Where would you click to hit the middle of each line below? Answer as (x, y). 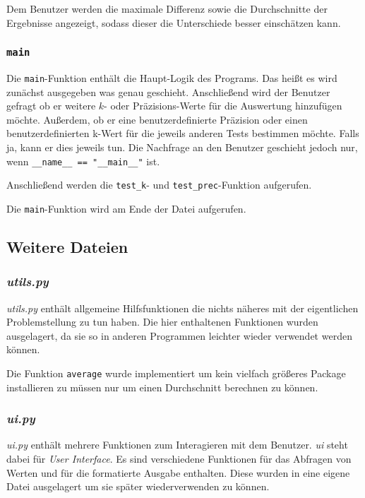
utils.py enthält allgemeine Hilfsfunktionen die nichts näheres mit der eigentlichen (182, 308)
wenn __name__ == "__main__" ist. (83, 161)
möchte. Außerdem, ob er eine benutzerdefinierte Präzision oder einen (157, 119)
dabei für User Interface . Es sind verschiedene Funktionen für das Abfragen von (179, 458)
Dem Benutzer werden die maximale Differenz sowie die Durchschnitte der (167, 8)
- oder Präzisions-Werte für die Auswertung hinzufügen (223, 106)
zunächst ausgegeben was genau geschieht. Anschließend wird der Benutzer (168, 91)
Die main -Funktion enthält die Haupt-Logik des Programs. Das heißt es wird (172, 77)
